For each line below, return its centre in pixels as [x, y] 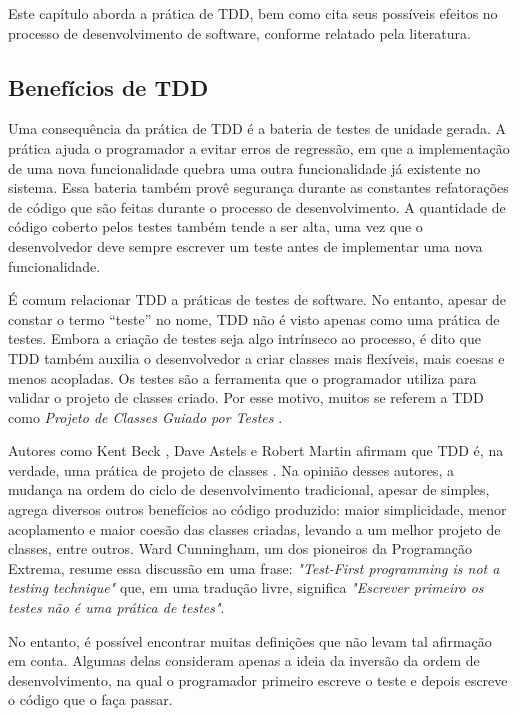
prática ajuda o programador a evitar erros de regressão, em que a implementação [259, 147]
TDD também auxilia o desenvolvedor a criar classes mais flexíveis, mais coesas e [256, 357]
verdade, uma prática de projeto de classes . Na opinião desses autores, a [231, 469]
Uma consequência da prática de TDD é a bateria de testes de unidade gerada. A [257, 128]
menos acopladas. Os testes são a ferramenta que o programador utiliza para [242, 377]
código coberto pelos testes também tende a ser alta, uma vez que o [215, 226]
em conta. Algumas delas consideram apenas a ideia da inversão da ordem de [244, 660]
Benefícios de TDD [108, 86]
